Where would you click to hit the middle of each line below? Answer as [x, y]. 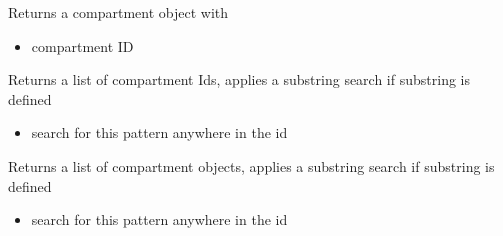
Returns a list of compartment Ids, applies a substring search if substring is [239, 79]
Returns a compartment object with [118, 12]
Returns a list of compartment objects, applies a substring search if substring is [251, 165]
